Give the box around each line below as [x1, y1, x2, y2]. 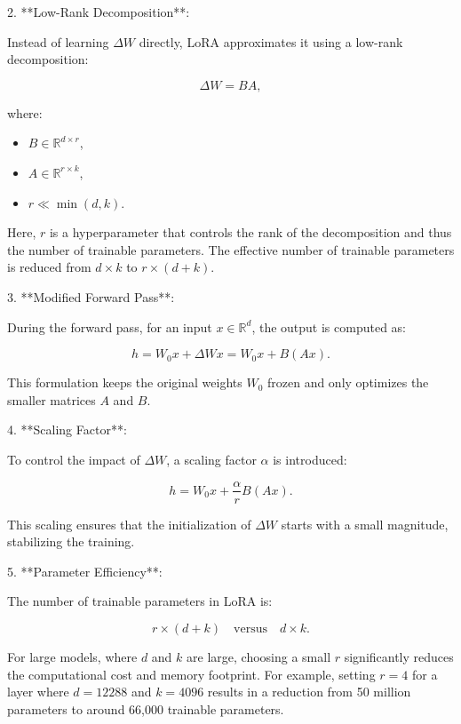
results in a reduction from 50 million [207, 682, 411, 701]
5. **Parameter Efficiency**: [7, 561, 163, 580]
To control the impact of [7, 450, 140, 468]
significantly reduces [344, 647, 454, 665]
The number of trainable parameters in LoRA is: [7, 592, 273, 610]
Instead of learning [7, 32, 109, 51]
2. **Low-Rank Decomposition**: [7, 3, 190, 20]
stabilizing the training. [7, 532, 135, 551]
